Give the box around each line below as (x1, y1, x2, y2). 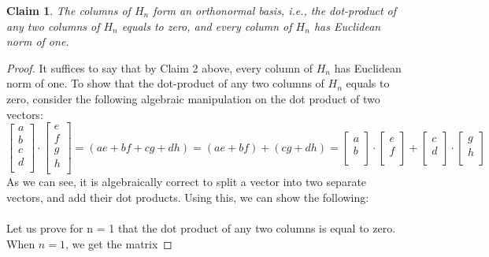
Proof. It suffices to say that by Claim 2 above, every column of (6, 59, 313, 76)
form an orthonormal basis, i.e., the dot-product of (153, 2, 397, 18)
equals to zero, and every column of (121, 17, 292, 34)
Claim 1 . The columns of (6, 2, 131, 18)
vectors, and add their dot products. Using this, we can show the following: (6, 188, 369, 205)
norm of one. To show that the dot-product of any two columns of (6, 75, 324, 91)
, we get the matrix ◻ (65, 235, 172, 251)
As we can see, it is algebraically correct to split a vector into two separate (6, 173, 367, 190)
